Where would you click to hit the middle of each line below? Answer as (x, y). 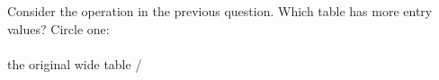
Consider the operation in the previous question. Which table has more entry (220, 11)
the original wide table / (75, 63)
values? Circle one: (58, 28)
